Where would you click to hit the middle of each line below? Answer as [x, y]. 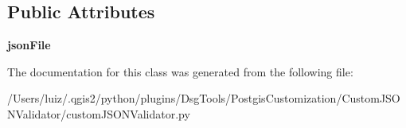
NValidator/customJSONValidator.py [99, 113]
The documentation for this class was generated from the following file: [180, 71]
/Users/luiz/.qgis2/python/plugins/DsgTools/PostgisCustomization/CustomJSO [204, 98]
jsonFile [29, 45]
